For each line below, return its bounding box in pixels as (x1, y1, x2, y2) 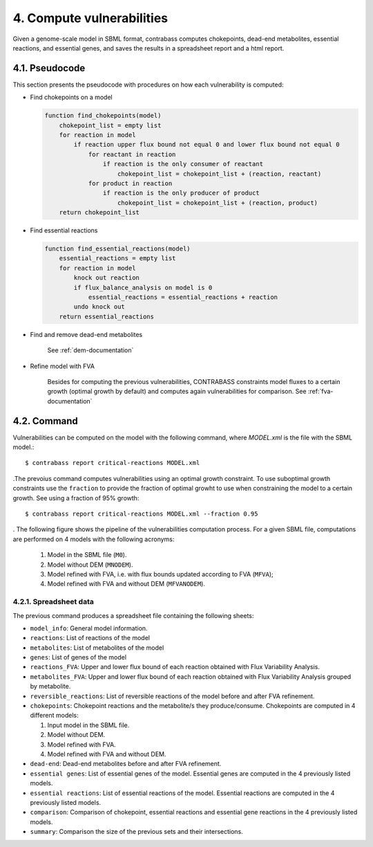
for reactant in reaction (88, 150, 176, 158)
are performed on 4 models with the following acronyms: (12, 535, 175, 543)
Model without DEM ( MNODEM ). (47, 561, 133, 569)
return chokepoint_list (59, 208, 140, 217)
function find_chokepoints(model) (44, 111, 162, 120)
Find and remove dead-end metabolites (30, 330, 143, 338)
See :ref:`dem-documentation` (47, 346, 134, 354)
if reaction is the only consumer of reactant (102, 160, 264, 168)
